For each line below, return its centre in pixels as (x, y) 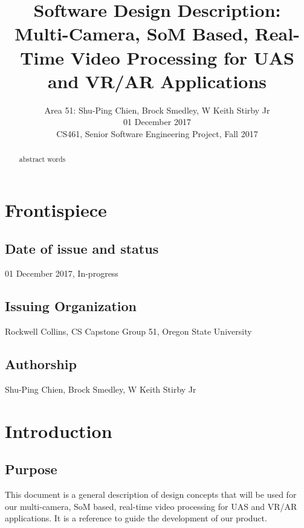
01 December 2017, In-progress (62, 273)
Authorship (41, 364)
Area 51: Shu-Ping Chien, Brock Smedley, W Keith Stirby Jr (157, 110)
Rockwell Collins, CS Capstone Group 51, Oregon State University (128, 331)
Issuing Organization (71, 306)
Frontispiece (56, 209)
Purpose (31, 469)
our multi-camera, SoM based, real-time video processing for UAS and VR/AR (151, 506)
